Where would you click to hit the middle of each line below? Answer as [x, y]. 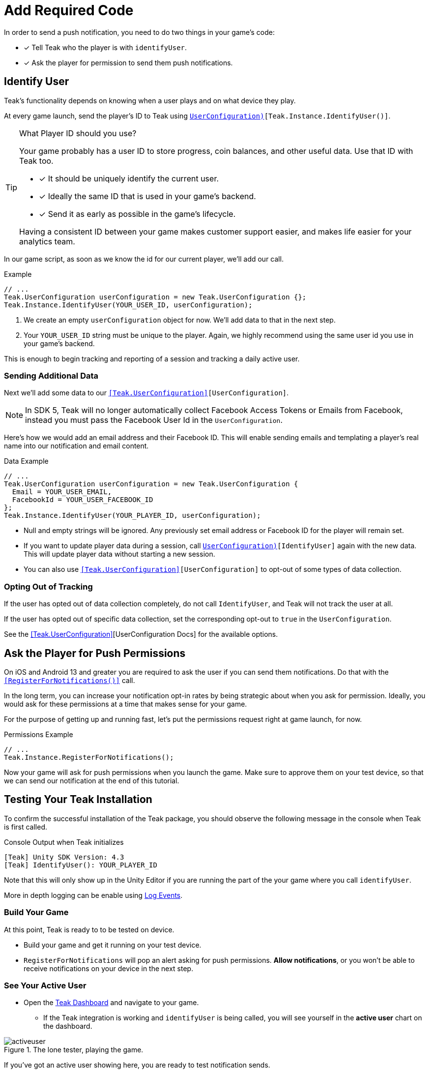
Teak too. [36, 161]
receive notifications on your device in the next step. [109, 968]
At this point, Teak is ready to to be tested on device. [89, 929]
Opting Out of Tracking [48, 586]
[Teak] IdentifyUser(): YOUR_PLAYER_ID [81, 865]
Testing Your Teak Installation [78, 800]
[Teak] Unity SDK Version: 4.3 [64, 857]
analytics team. [47, 241]
